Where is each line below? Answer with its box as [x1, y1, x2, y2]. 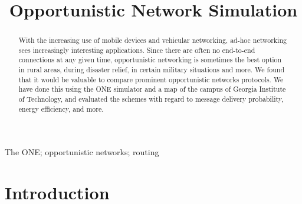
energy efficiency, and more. [18, 103, 104, 113]
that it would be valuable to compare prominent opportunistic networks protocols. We [18, 74, 284, 84]
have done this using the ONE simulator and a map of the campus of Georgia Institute [18, 84, 286, 94]
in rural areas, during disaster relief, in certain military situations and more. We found [18, 65, 285, 75]
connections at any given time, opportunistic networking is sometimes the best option [18, 55, 282, 65]
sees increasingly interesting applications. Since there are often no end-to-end [18, 45, 255, 55]
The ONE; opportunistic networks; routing [5, 146, 159, 158]
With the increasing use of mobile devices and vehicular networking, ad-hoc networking [18, 35, 287, 45]
